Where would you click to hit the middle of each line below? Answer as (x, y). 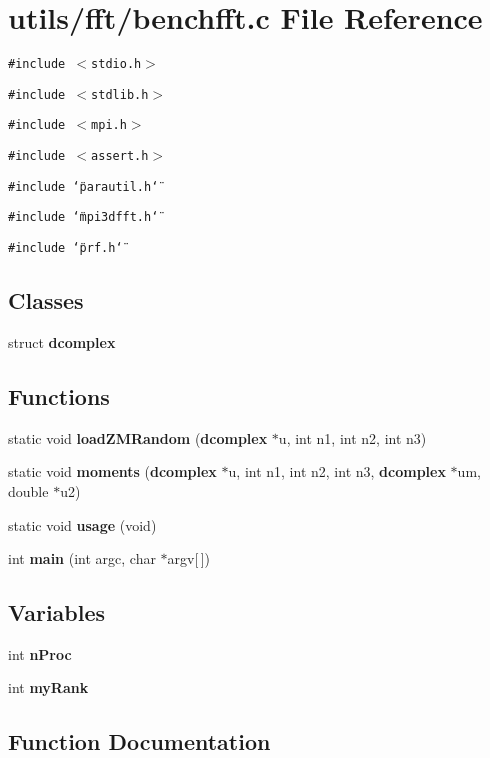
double (28, 490)
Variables (57, 612)
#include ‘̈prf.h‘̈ (65, 248)
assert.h (120, 156)
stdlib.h (120, 94)
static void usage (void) (82, 524)
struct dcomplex (62, 341)
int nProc (40, 653)
